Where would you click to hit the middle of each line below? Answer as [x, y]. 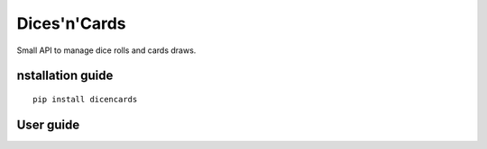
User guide [48, 124]
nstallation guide [65, 76]
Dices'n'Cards [71, 23]
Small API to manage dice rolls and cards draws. [106, 50]
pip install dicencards [85, 99]
